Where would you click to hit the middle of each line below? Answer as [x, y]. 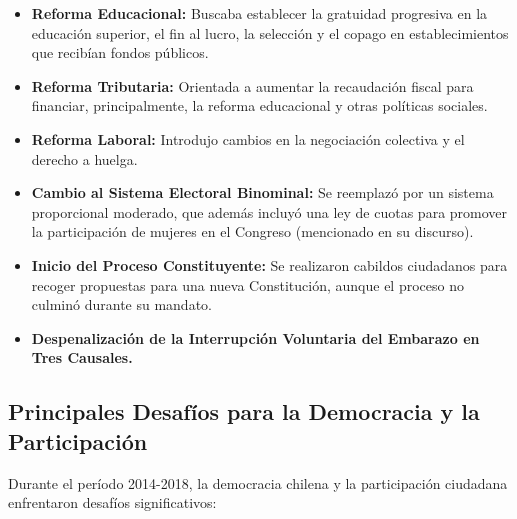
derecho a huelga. [84, 158]
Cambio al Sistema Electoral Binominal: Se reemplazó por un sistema [262, 192]
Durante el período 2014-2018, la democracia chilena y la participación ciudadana [258, 482]
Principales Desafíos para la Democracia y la [244, 411]
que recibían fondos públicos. [120, 52]
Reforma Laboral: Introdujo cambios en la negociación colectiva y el [248, 138]
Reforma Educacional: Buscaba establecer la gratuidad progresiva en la [259, 13]
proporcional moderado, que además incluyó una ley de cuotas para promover [269, 211]
